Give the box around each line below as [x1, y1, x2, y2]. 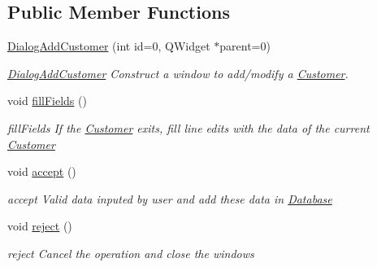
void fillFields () [7, 92, 87, 109]
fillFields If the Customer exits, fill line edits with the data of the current [7, 119, 370, 136]
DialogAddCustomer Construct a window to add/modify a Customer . [7, 64, 349, 81]
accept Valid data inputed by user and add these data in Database [7, 190, 332, 207]
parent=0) [219, 37, 271, 55]
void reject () [7, 217, 72, 234]
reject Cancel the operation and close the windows [7, 244, 254, 261]
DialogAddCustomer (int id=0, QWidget [7, 37, 210, 55]
